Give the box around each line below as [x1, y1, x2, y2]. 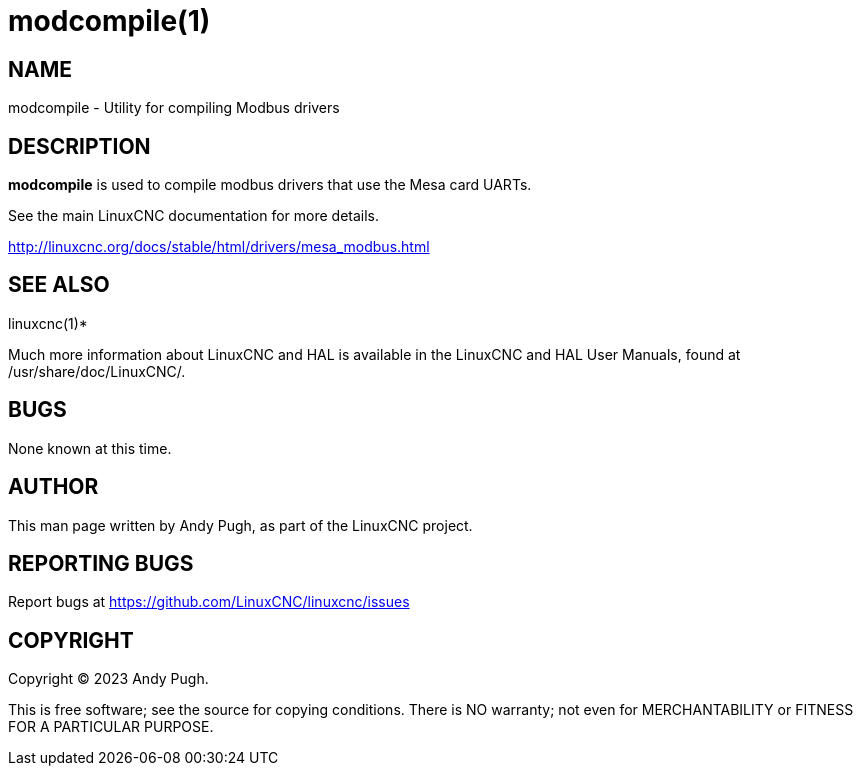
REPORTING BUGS [8, 550, 194, 576]
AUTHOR [8, 474, 99, 500]
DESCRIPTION [8, 133, 151, 159]
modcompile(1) [8, 4, 211, 38]
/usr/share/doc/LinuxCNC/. [8, 362, 186, 380]
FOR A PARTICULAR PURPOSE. [8, 718, 214, 736]
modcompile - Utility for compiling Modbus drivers [8, 99, 340, 117]
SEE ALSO [8, 272, 110, 298]
